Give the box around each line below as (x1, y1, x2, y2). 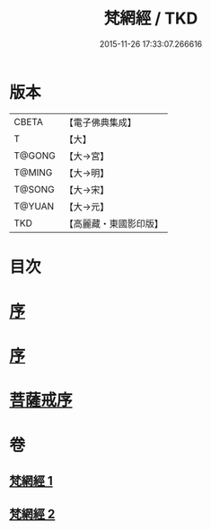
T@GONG (13, 149, 56, 162)
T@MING (13, 166, 53, 178)
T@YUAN (13, 200, 55, 212)
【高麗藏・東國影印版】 (64, 217, 163, 229)
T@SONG (13, 183, 56, 195)
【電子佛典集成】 (64, 116, 136, 129)
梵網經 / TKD (103, 8, 198, 29)
